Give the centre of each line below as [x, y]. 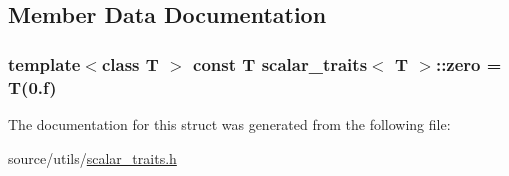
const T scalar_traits [280, 63]
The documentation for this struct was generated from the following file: [229, 123]
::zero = [468, 63]
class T [130, 63]
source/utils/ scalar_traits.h [92, 157]
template [44, 63]
